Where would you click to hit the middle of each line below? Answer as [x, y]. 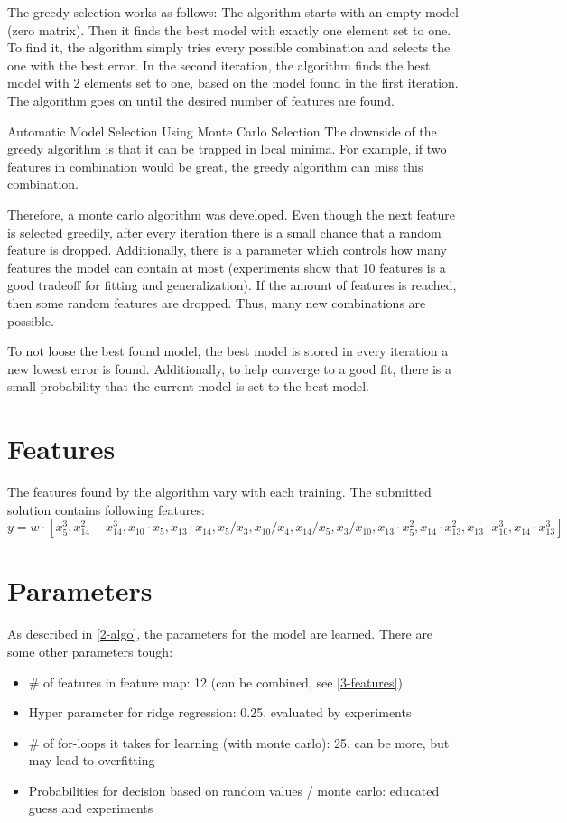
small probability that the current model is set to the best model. [188, 386]
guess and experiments [91, 808]
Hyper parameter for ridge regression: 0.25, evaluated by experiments [220, 712]
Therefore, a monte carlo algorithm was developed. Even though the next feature [231, 214]
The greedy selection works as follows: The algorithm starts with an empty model [233, 12]
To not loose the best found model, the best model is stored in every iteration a [228, 351]
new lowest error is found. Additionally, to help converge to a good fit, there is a [229, 368]
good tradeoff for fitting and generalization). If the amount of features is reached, [232, 285]
